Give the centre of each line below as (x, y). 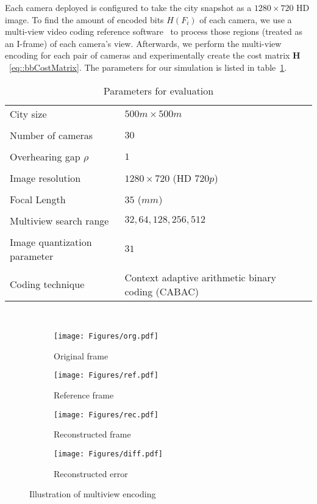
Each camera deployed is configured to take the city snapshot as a (128, 7)
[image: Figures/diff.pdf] (108, 454)
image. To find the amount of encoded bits (84, 19)
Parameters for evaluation (158, 90)
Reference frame (84, 395)
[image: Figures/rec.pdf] (106, 415)
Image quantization (51, 242)
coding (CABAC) (162, 291)
